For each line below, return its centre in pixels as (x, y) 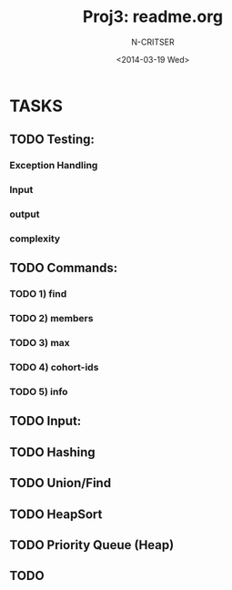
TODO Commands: (64, 268)
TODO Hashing (52, 452)
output (25, 214)
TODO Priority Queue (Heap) (92, 545)
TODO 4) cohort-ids (54, 368)
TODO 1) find (38, 294)
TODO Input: (45, 421)
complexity (35, 239)
